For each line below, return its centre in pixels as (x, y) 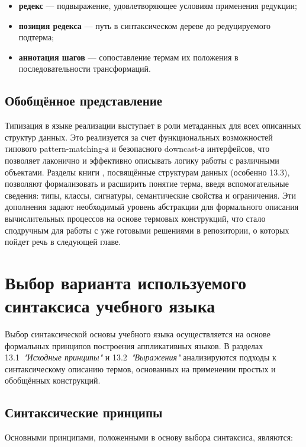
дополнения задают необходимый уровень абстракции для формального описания (152, 207)
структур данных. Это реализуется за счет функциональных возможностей (139, 137)
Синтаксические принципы (84, 412)
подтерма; (36, 37)
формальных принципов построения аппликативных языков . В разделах (134, 345)
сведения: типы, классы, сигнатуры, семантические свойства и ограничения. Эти (150, 195)
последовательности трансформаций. (85, 68)
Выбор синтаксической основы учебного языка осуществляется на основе (138, 334)
